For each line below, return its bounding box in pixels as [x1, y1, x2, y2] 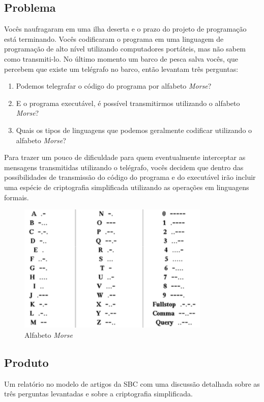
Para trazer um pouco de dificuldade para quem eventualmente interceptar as [4, 152, 246, 163]
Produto [4, 354, 49, 370]
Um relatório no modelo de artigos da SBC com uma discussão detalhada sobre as [4, 378, 260, 389]
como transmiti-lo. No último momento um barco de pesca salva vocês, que [4, 53, 238, 64]
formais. [4, 192, 29, 202]
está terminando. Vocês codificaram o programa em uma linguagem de [4, 33, 224, 44]
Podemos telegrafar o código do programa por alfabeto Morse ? [16, 81, 212, 91]
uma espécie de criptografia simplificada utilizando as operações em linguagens [4, 181, 249, 192]
